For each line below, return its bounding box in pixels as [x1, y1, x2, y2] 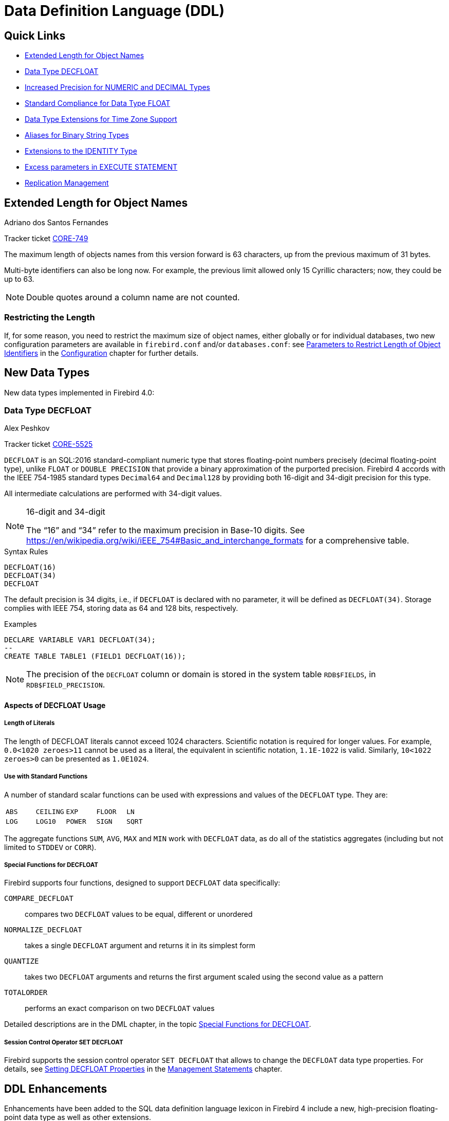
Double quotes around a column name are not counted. [26, 292, 240, 303]
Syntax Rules [4, 547, 48, 556]
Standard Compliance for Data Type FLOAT [25, 99, 171, 108]
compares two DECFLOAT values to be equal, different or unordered [25, 910, 253, 919]
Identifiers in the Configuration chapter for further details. [4, 348, 199, 357]
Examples [4, 620, 37, 629]
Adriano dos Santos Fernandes [4, 218, 108, 227]
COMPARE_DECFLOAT [4, 894, 73, 903]
